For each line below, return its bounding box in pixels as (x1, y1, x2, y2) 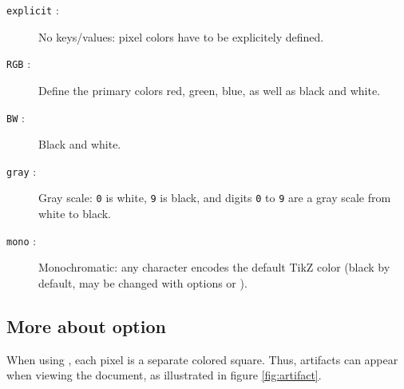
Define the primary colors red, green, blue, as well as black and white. (38, 81, 380, 98)
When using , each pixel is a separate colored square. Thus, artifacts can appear (6, 351, 398, 367)
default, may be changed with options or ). (38, 274, 248, 291)
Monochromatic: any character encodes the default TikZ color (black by (38, 259, 390, 276)
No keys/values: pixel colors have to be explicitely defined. (38, 28, 324, 45)
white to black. (38, 205, 111, 222)
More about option (6, 313, 166, 338)
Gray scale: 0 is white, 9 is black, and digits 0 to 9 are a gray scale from (38, 189, 391, 206)
